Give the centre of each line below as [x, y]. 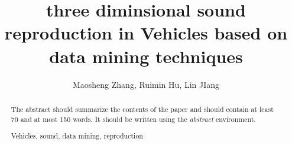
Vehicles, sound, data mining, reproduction [77, 136]
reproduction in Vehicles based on [146, 33]
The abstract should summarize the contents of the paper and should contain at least [142, 109]
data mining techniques [146, 56]
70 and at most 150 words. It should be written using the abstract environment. [133, 119]
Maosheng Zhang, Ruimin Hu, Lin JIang [146, 84]
